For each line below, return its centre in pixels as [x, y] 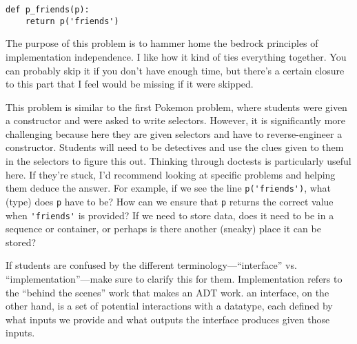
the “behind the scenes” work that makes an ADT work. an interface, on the [167, 292]
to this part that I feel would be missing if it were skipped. [130, 84]
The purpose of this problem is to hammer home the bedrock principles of [162, 43]
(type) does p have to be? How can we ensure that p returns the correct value [170, 201]
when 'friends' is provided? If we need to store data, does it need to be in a [170, 215]
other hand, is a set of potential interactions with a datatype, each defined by [169, 306]
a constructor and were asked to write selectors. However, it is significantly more [175, 120]
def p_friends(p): [48, 10]
